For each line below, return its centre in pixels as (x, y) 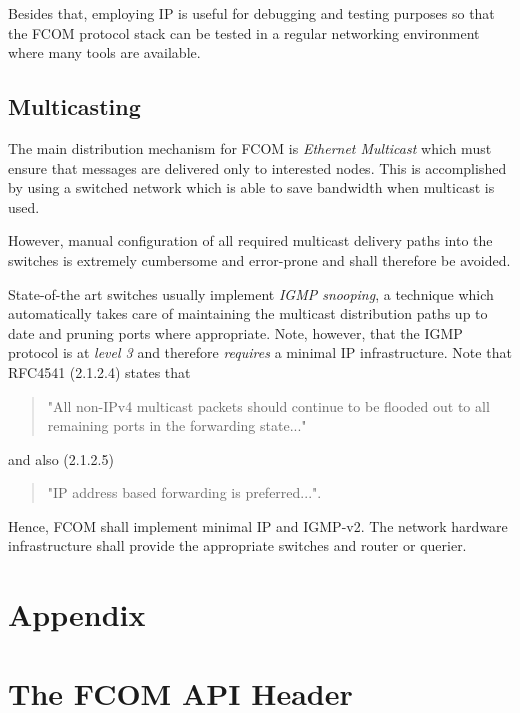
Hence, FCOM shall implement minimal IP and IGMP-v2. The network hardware (258, 525)
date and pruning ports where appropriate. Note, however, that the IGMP (235, 332)
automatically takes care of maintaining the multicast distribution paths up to (248, 313)
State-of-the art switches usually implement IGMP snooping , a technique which (251, 293)
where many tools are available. (104, 52)
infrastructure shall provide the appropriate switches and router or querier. (237, 545)
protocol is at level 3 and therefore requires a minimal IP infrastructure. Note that (260, 352)
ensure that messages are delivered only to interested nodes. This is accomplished (257, 167)
